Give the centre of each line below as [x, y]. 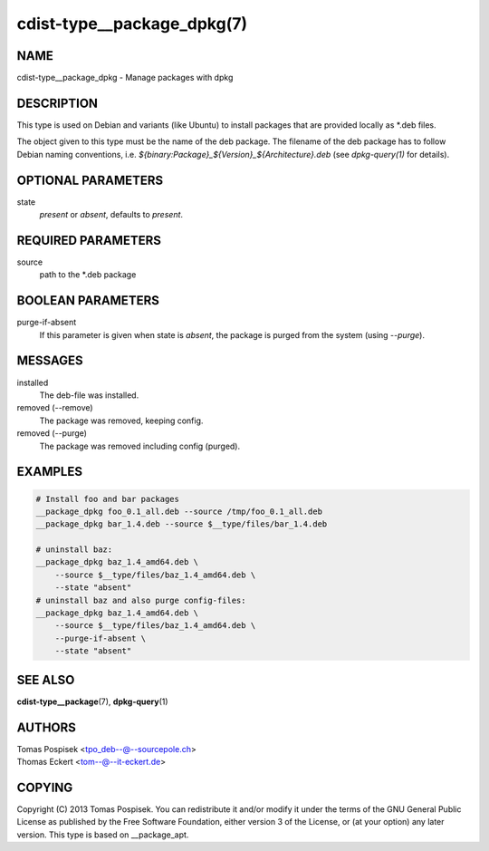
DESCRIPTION [58, 103]
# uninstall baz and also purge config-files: [141, 600]
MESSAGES [50, 361]
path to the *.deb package [88, 275]
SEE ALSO [46, 680]
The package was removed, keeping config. [121, 421]
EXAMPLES [50, 472]
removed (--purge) [52, 433]
